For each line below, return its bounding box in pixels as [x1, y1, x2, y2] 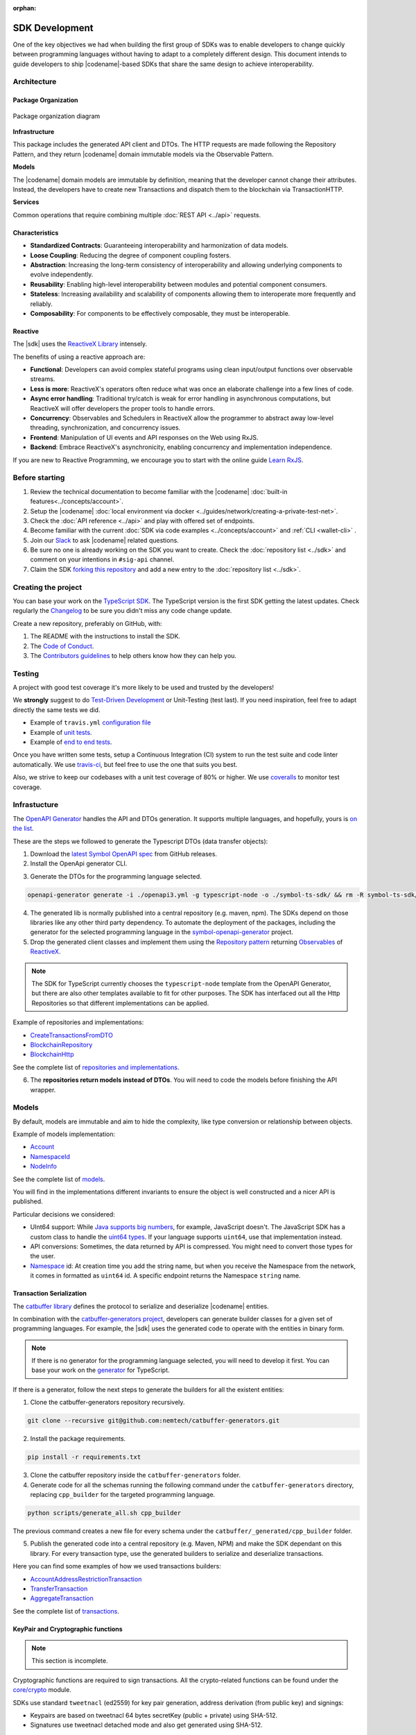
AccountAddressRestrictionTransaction [30, 1575, 142, 1583]
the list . [12, 824, 34, 833]
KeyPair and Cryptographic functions [12, 1625, 123, 1633]
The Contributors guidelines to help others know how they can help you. [30, 651, 237, 659]
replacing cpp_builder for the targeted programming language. [30, 1490, 216, 1498]
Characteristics [12, 228, 59, 237]
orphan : [12, 4, 37, 12]
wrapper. [30, 1085, 56, 1094]
